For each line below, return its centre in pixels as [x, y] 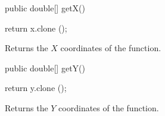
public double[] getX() [45, 8]
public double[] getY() [45, 68]
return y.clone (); [36, 88]
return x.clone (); [36, 28]
